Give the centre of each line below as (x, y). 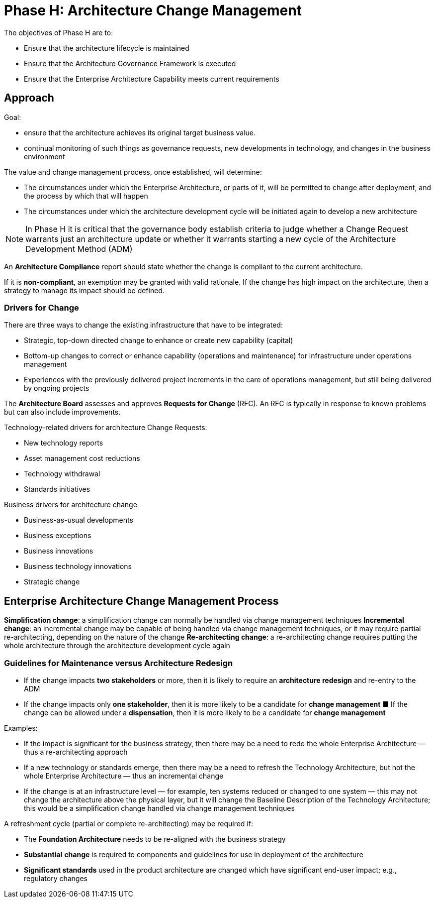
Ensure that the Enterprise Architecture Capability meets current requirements (152, 79)
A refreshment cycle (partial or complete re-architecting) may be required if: (129, 823)
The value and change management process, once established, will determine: (133, 172)
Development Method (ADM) (79, 249)
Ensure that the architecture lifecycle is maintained (107, 48)
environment (44, 156)
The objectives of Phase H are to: (59, 32)
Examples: (21, 728)
